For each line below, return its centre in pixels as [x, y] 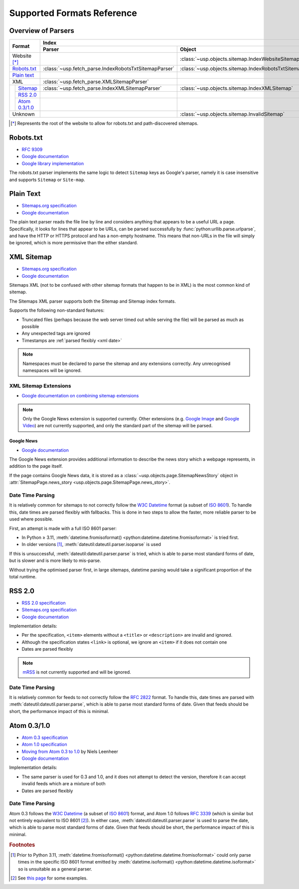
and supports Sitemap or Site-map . [47, 179]
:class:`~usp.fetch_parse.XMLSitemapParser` [96, 82]
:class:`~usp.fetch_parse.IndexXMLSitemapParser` [102, 88]
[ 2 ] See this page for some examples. [49, 878]
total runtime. [23, 576]
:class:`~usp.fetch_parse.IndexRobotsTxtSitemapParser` [109, 69]
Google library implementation [53, 163]
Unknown [23, 114]
